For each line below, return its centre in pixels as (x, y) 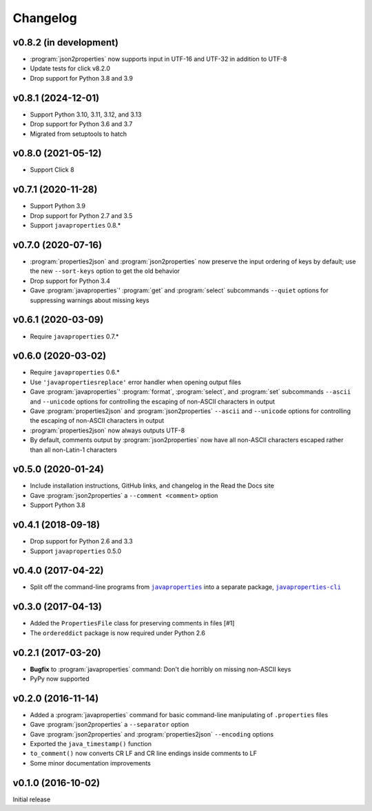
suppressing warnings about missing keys (90, 300)
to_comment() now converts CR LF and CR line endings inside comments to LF (144, 753)
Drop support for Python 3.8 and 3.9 (82, 78)
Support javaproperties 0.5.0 (76, 551)
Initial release (32, 799)
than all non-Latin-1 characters (73, 450)
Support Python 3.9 (58, 206)
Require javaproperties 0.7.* (74, 336)
